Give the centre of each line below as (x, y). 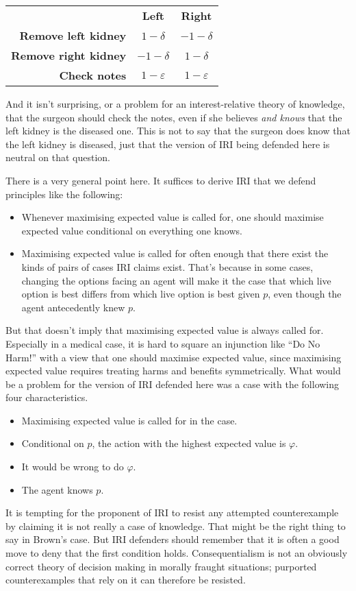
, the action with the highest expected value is (189, 443)
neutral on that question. (58, 157)
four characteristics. (47, 397)
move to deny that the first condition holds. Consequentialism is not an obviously (177, 553)
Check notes (93, 75)
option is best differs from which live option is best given (141, 294)
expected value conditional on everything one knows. (132, 230)
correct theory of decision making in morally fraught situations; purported (161, 566)
